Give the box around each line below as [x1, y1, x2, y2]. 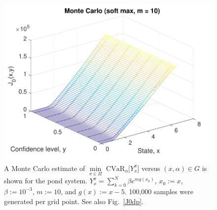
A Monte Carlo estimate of [4, 163, 85, 173]
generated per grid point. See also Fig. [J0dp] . [4, 196, 144, 206]
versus [142, 163, 160, 173]
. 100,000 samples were [124, 186, 193, 196]
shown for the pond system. [4, 175, 88, 186]
